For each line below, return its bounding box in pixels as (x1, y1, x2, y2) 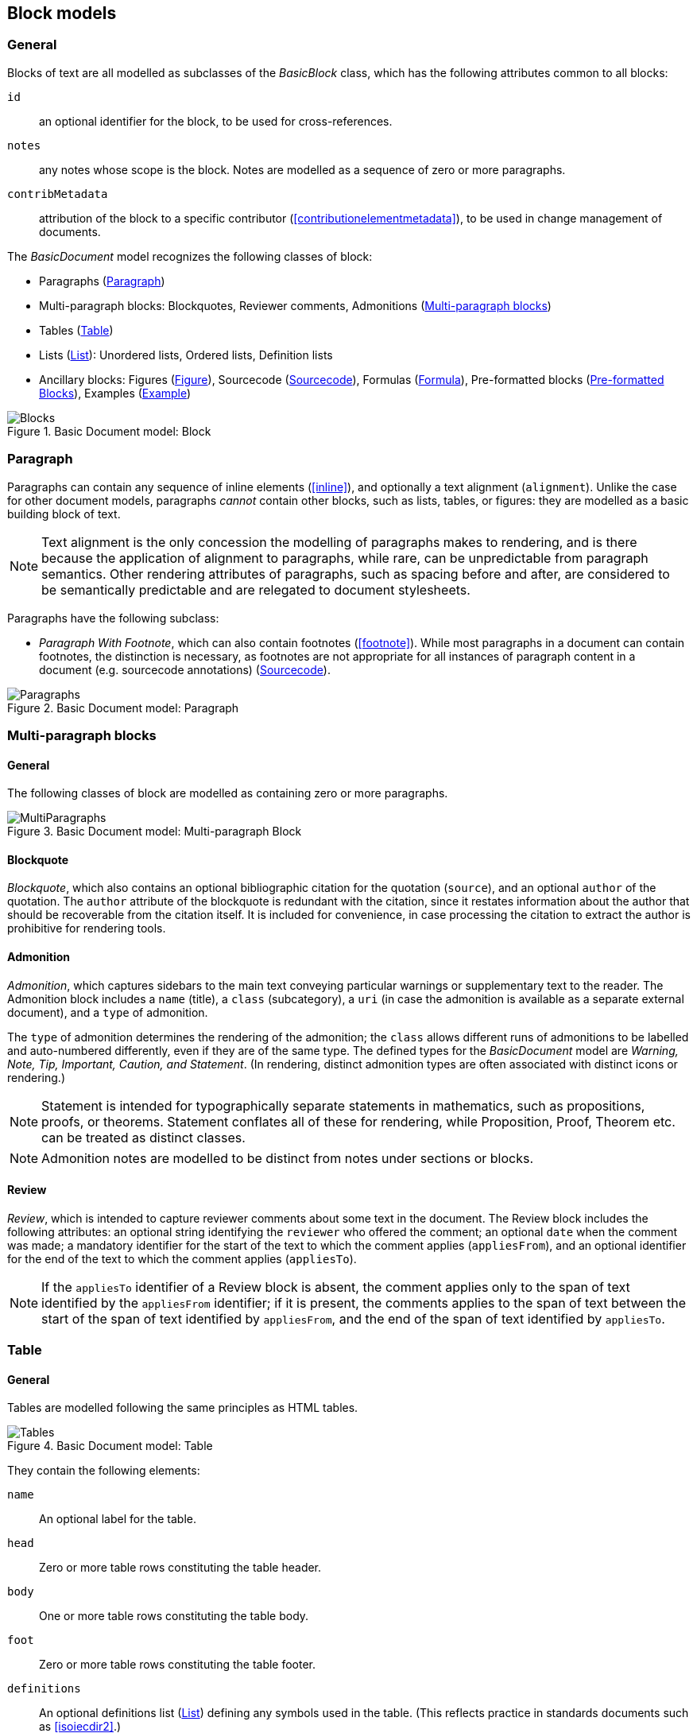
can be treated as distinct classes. (41, 1129, 246, 1146)
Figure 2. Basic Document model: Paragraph (7, 700, 239, 715)
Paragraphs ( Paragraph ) (39, 273, 165, 288)
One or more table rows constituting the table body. (39, 1609, 309, 1623)
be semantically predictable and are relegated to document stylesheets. (41, 581, 470, 598)
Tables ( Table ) (39, 323, 114, 337)
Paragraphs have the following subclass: (7, 611, 219, 625)
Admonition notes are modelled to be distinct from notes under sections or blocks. (41, 1150, 534, 1166)
